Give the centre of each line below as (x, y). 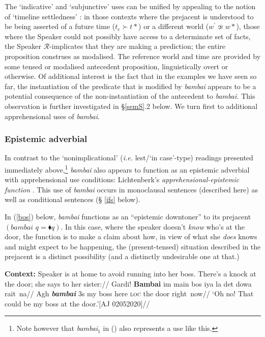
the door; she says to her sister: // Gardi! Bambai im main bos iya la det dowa (128, 283)
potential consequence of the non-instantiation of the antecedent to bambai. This (130, 96)
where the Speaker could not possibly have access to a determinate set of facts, (128, 36)
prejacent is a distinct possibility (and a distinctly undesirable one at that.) (122, 256)
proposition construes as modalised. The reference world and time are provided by (133, 56)
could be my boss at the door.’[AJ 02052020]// (77, 303)
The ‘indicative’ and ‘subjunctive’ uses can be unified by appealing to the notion (130, 6)
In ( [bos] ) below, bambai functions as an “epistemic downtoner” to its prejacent (128, 216)
